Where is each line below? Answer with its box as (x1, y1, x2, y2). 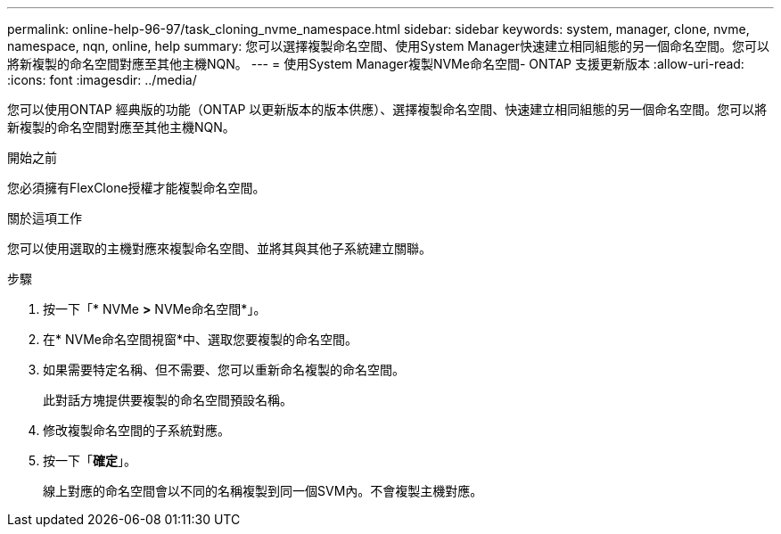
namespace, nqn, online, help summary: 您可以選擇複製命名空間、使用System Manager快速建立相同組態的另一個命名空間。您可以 (7, 38, 770, 53)
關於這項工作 (7, 210, 82, 226)
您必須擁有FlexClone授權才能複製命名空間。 (7, 180, 266, 195)
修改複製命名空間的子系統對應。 (43, 423, 230, 438)
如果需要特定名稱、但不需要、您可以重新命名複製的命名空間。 (43, 362, 405, 377)
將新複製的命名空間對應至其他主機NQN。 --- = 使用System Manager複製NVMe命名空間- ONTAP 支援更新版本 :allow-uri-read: (7, 56, 744, 71)
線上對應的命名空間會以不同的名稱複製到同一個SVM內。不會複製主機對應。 (43, 483, 483, 498)
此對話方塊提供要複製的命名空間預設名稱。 (43, 392, 292, 407)
